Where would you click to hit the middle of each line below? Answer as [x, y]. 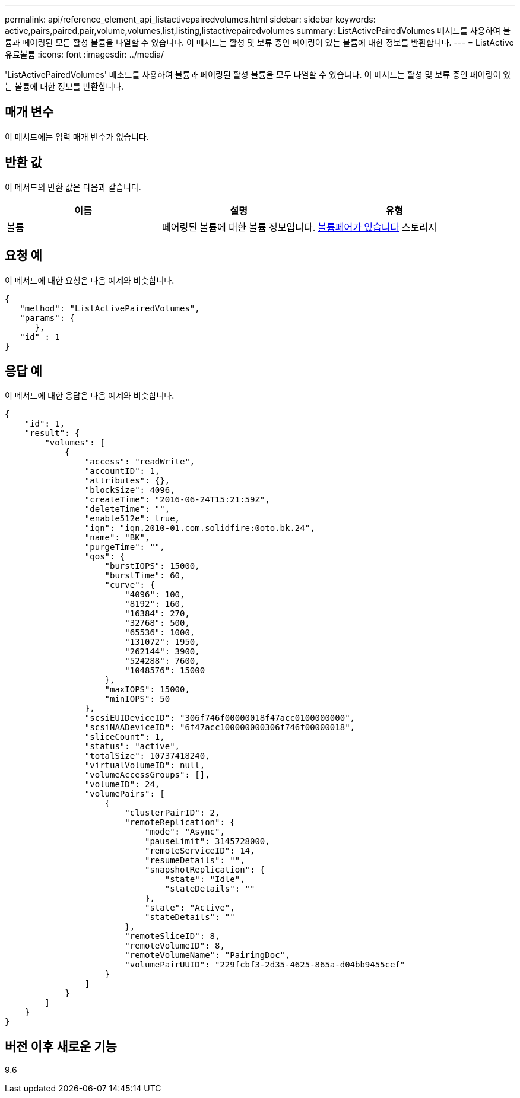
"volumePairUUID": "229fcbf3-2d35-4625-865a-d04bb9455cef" [265, 965]
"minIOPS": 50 [137, 699]
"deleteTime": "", [127, 509]
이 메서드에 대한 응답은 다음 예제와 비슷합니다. [90, 396]
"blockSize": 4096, [130, 490]
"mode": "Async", [185, 832]
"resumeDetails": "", [195, 860]
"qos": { [105, 557]
